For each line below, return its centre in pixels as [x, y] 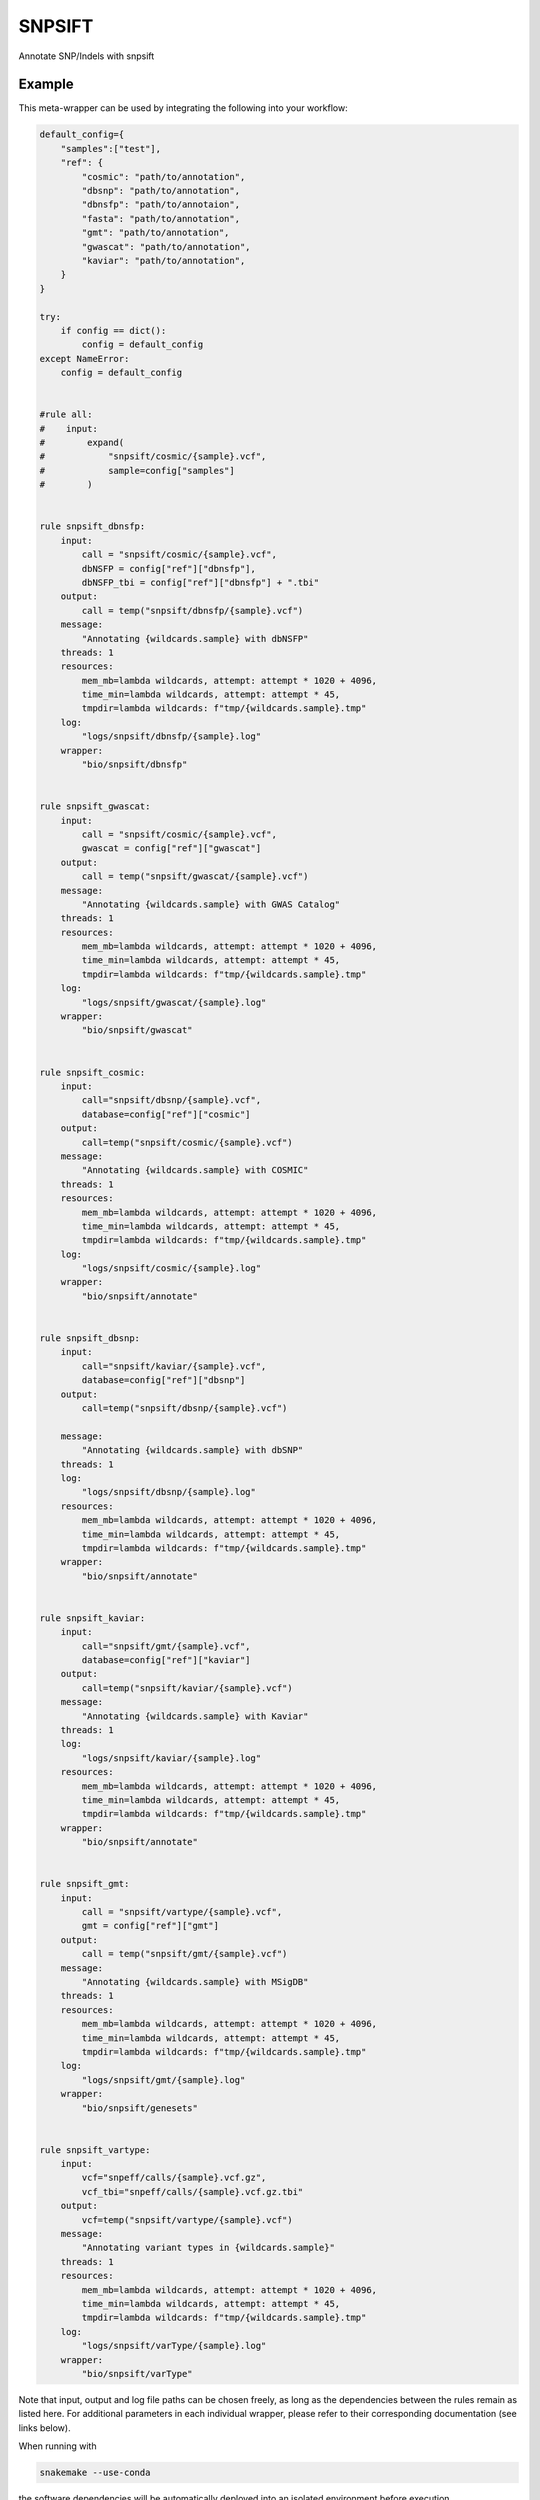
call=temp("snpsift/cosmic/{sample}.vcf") [187, 1142]
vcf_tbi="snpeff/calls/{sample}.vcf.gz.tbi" [192, 2191]
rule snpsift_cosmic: [92, 1072]
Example [46, 84]
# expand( [82, 443]
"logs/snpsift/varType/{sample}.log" [174, 2346]
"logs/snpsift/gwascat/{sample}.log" [174, 1002]
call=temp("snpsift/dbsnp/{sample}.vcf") [184, 1408]
